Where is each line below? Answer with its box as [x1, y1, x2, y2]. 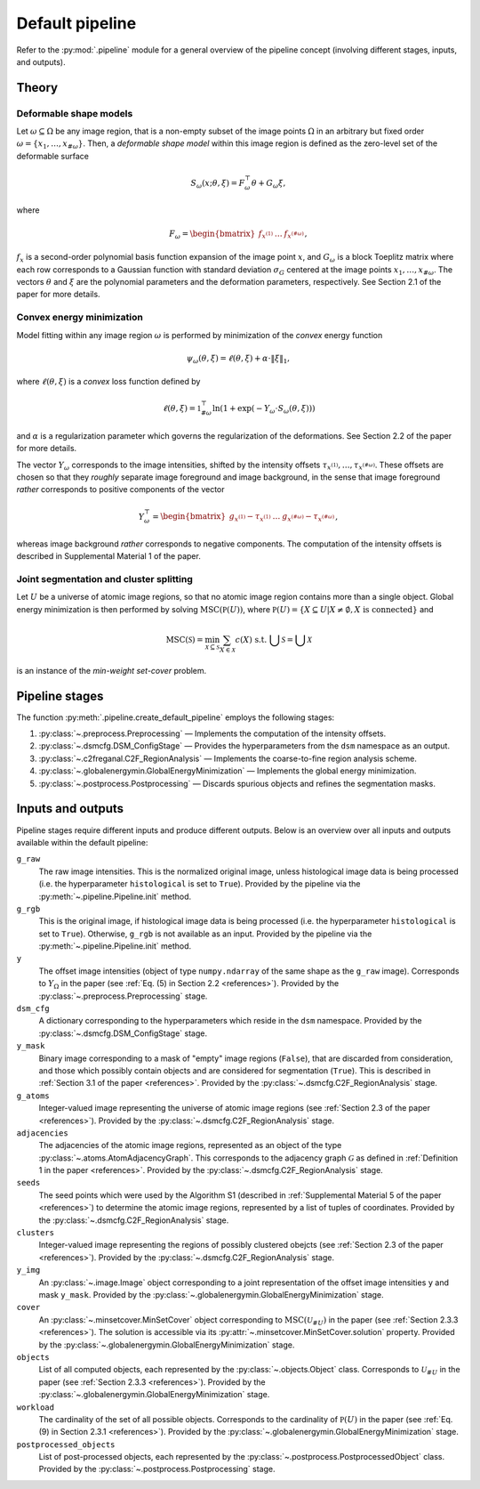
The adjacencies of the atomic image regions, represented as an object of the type [38, 1140, 342, 1151]
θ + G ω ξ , [251, 178, 286, 190]
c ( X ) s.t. [235, 635, 268, 645]
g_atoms [16, 1090, 51, 1101]
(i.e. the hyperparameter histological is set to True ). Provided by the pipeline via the [38, 878, 361, 889]
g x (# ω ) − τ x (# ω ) [281, 512, 335, 524]
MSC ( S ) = [165, 635, 204, 645]
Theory [16, 80, 59, 95]
